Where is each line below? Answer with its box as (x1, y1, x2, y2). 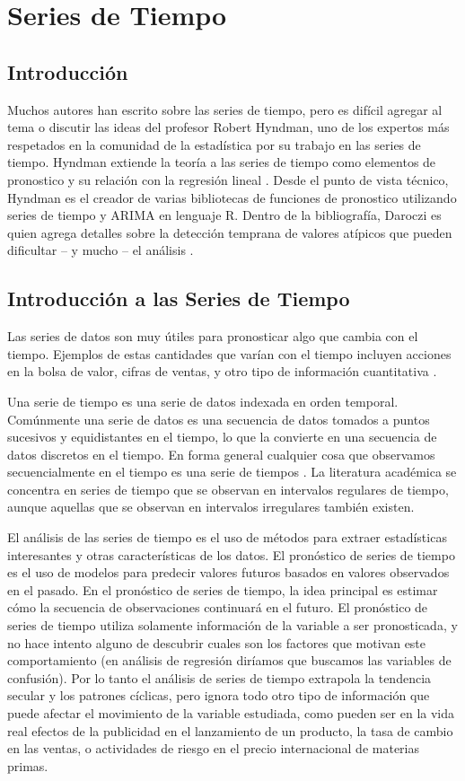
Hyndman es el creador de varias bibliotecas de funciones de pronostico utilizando (7, 188, 457, 206)
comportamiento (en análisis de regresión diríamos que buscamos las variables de (7, 651, 452, 670)
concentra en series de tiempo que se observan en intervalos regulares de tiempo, (7, 479, 449, 498)
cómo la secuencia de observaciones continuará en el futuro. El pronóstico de (7, 598, 428, 617)
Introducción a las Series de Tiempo (7, 285, 350, 312)
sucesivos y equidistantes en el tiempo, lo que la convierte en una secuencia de (7, 427, 437, 446)
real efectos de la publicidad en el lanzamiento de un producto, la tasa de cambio (7, 721, 453, 740)
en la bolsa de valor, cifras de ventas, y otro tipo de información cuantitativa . (7, 362, 437, 381)
